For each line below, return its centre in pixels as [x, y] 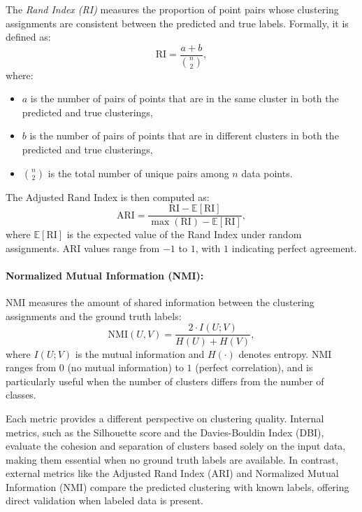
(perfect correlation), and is [254, 367]
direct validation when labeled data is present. [104, 500]
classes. [21, 395]
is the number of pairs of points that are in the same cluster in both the [184, 98]
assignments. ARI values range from [83, 248]
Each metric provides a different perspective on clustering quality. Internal [165, 418]
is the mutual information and [140, 353]
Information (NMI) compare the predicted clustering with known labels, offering [178, 486]
